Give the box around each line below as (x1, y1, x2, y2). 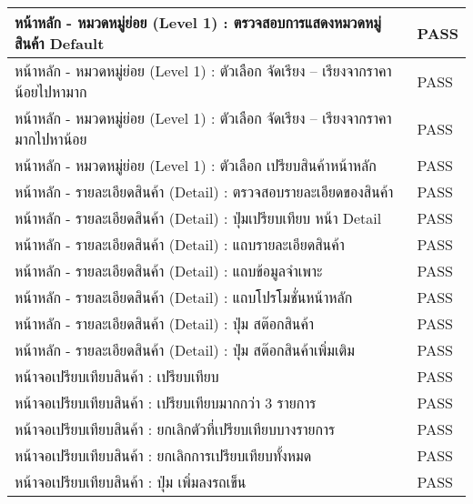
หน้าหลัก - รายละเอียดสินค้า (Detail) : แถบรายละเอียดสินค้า (15, 234, 345, 255)
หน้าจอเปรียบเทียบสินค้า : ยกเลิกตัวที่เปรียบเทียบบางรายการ (15, 418, 336, 439)
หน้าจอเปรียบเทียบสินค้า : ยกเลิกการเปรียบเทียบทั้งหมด (15, 445, 312, 466)
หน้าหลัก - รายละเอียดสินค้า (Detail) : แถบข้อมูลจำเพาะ (15, 260, 323, 281)
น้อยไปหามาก (15, 81, 87, 102)
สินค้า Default (15, 33, 105, 54)
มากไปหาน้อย (15, 128, 87, 149)
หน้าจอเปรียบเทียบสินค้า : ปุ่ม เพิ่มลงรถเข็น (15, 471, 247, 492)
